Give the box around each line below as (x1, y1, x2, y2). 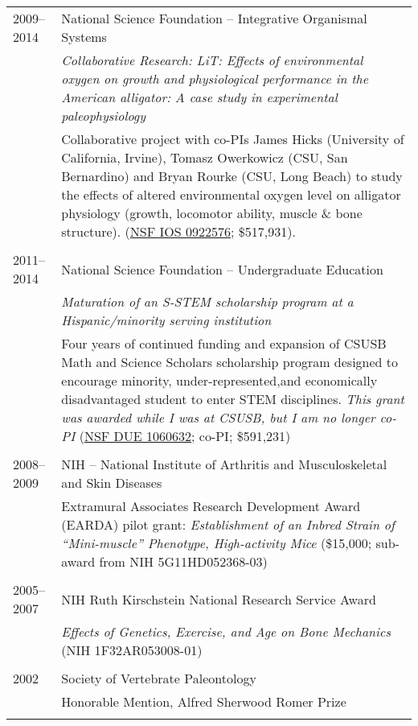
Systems (61, 27, 107, 46)
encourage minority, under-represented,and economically (61, 371, 378, 390)
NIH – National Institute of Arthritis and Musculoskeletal (61, 455, 387, 473)
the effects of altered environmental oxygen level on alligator (61, 185, 401, 204)
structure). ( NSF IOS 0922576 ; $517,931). (61, 222, 296, 241)
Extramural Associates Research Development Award (61, 497, 361, 515)
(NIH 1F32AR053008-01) (61, 641, 203, 659)
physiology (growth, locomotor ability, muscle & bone (61, 204, 363, 222)
